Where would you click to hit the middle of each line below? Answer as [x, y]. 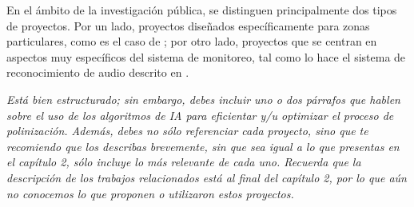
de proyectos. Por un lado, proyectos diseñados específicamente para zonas [188, 25]
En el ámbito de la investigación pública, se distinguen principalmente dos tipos [202, 10]
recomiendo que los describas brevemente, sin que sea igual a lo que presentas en [203, 146]
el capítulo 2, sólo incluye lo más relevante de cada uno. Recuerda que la [184, 162]
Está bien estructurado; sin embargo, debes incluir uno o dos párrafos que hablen [203, 99]
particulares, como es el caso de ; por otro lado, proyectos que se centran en [192, 41]
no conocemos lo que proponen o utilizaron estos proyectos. [150, 193]
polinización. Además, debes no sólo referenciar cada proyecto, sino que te [187, 131]
